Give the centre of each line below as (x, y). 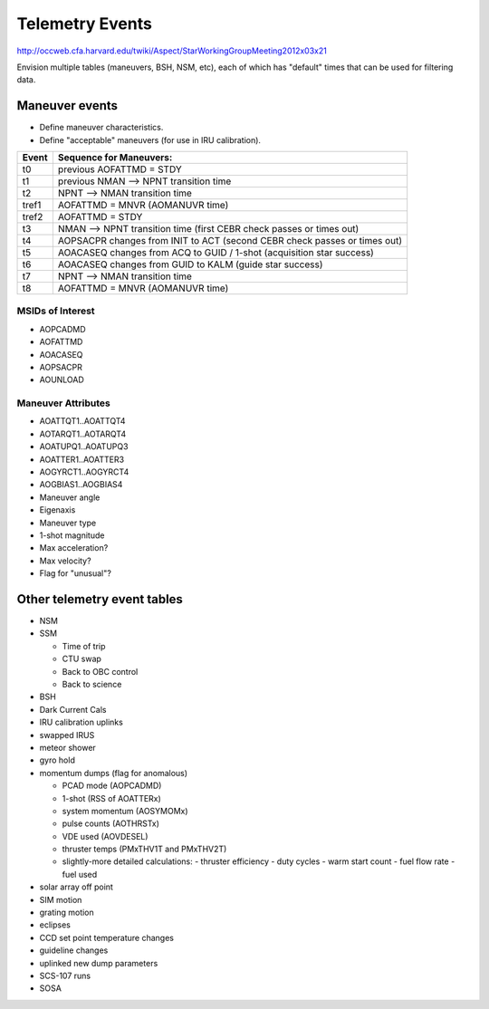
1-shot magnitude (72, 535)
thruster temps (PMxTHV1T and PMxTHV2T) (144, 849)
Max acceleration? (74, 548)
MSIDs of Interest (56, 311)
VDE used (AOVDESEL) (105, 836)
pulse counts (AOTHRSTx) (111, 823)
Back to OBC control (100, 671)
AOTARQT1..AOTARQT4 (83, 434)
